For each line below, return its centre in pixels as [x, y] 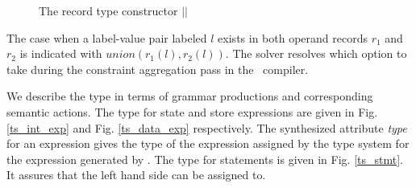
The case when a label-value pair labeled [107, 37]
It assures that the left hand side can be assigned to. [136, 175]
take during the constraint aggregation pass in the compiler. [158, 69]
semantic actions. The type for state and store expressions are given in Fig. [192, 111]
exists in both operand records [293, 37]
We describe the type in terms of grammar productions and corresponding [190, 96]
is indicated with [61, 53]
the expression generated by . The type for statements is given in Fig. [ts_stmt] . [205, 159]
